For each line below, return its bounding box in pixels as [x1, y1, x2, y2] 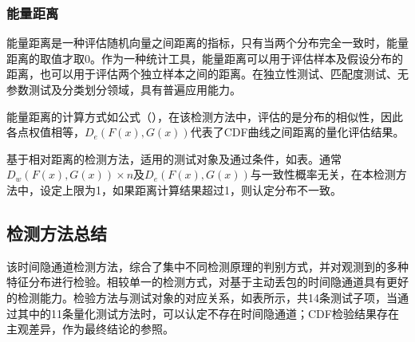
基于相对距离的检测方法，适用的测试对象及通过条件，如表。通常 [6, 150, 342, 167]
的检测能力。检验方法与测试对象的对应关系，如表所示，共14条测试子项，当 [6, 289, 397, 305]
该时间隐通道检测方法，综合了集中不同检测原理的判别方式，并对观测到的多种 [6, 257, 409, 274]
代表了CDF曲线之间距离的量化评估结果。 [190, 124, 405, 140]
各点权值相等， [6, 124, 85, 140]
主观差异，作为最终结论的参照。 [6, 320, 174, 337]
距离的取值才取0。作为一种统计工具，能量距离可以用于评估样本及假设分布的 [6, 49, 403, 66]
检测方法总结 [6, 220, 107, 245]
